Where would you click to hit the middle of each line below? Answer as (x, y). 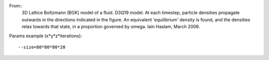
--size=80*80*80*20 (42, 47)
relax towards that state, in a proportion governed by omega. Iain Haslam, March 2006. (111, 27)
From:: (16, 6)
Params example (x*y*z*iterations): (46, 36)
